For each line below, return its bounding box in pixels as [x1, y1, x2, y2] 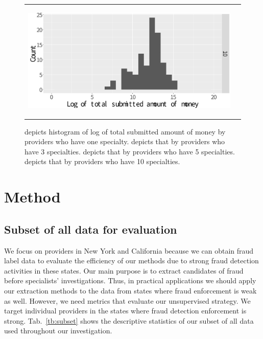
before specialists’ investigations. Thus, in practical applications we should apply [4, 275, 256, 286]
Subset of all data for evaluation [4, 221, 177, 237]
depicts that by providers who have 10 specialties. [25, 156, 180, 167]
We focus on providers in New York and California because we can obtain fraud [4, 245, 254, 256]
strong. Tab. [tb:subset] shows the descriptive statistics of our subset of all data [4, 315, 254, 326]
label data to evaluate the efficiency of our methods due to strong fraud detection [4, 255, 259, 266]
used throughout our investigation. [4, 325, 112, 336]
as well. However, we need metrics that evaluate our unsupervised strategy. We [4, 295, 251, 306]
